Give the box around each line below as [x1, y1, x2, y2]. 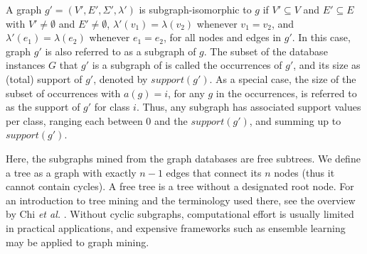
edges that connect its [166, 165, 262, 180]
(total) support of [6, 71, 83, 86]
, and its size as [293, 57, 361, 72]
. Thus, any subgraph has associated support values [136, 99, 361, 114]
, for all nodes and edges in [163, 30, 282, 45]
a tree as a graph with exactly [6, 165, 137, 180]
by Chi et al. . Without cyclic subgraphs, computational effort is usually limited [6, 206, 354, 221]
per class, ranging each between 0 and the [6, 113, 188, 128]
